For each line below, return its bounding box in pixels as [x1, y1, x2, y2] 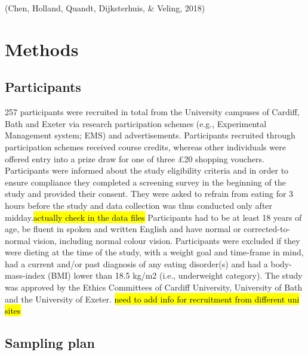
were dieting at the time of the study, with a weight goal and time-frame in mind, [5, 246, 304, 258]
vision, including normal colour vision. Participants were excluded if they [33, 234, 300, 246]
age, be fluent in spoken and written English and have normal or [5, 223, 241, 235]
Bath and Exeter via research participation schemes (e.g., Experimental [5, 117, 267, 129]
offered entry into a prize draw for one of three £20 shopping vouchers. [5, 152, 264, 165]
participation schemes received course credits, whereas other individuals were [5, 140, 286, 153]
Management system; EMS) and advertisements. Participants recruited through [5, 129, 295, 141]
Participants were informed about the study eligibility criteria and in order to [5, 164, 289, 177]
